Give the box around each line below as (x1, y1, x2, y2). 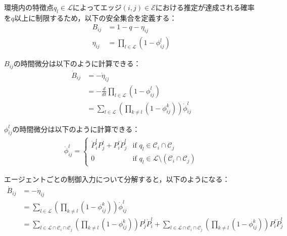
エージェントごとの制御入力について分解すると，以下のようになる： (4, 174, 230, 184)
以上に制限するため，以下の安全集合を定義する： (14, 12, 177, 23)
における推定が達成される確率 (155, 2, 255, 12)
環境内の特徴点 (4, 2, 54, 12)
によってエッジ (72, 2, 122, 12)
